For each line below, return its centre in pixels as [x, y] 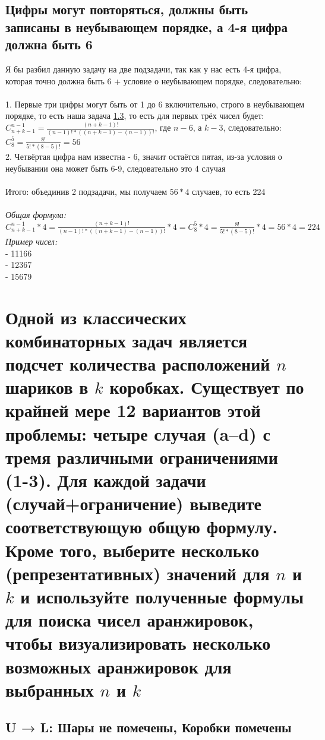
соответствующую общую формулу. [142, 526]
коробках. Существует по [207, 387]
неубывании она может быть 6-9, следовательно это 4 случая [116, 168]
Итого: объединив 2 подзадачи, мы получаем [86, 191]
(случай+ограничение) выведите [133, 503]
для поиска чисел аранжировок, [130, 620]
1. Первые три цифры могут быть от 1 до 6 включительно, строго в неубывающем [155, 104]
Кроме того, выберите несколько [132, 550]
